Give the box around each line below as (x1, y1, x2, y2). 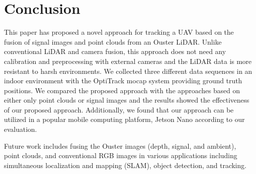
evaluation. (4, 124, 37, 134)
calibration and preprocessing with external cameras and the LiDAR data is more (4, 56, 252, 66)
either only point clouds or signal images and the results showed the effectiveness (4, 95, 250, 105)
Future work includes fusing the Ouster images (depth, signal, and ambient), (4, 140, 236, 151)
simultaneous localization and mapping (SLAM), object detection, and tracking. (4, 160, 247, 170)
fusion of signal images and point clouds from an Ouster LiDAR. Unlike (4, 36, 222, 47)
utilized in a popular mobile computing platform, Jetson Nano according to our (4, 114, 245, 124)
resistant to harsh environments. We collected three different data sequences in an (4, 65, 253, 76)
